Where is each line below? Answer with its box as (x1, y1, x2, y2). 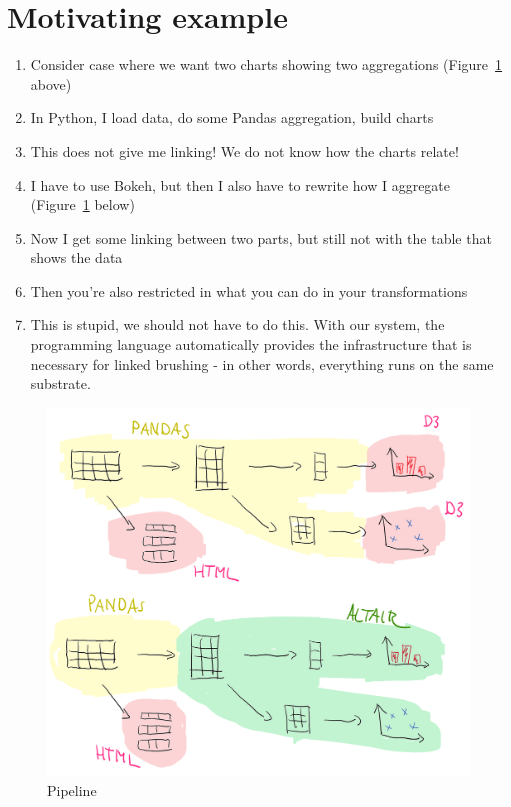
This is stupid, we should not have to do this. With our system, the (30, 314, 445, 335)
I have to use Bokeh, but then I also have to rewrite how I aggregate (30, 174, 451, 195)
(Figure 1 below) (30, 194, 135, 215)
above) (30, 73, 72, 94)
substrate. (30, 373, 91, 394)
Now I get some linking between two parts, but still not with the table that (30, 227, 492, 248)
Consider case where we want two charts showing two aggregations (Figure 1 (30, 54, 503, 75)
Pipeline (47, 780, 97, 801)
